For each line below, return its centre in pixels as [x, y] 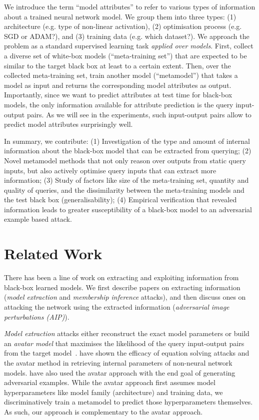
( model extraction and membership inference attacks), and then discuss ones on [125, 297]
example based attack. [38, 219]
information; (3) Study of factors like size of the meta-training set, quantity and [126, 180]
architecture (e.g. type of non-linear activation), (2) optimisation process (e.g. [123, 26]
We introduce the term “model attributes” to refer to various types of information [130, 6]
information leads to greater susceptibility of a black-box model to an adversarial [128, 209]
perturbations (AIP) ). [37, 316]
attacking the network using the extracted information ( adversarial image [117, 306]
